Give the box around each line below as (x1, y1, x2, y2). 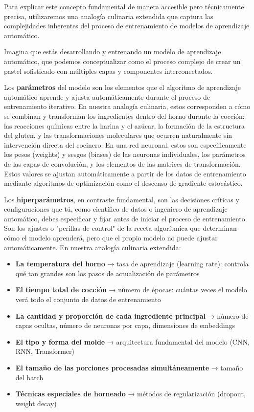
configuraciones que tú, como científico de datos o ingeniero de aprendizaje (4, 204, 228, 214)
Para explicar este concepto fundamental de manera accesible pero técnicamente (4, 1, 244, 11)
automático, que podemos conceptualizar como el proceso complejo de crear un (4, 56, 241, 66)
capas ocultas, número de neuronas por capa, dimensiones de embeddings (15, 320, 235, 330)
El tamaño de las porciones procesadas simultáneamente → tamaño (15, 363, 243, 372)
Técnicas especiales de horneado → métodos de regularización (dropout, (15, 389, 246, 399)
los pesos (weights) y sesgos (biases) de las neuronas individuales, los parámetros (4, 149, 246, 159)
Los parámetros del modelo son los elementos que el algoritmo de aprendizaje (4, 82, 241, 92)
